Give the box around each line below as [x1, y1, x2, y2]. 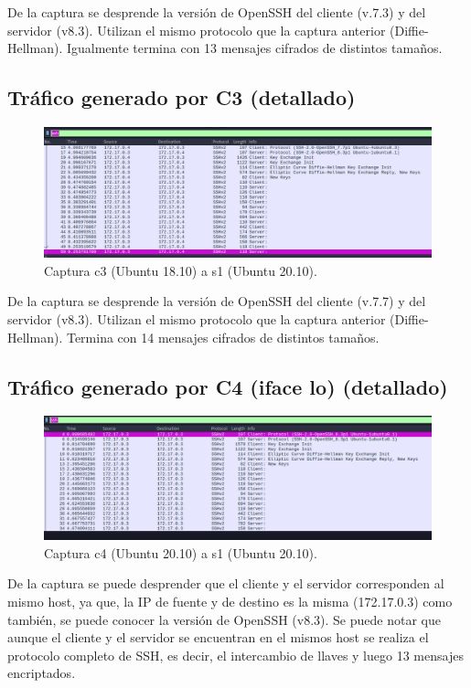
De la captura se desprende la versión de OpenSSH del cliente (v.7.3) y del [7, 3, 426, 21]
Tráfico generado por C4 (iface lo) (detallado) [7, 372, 448, 400]
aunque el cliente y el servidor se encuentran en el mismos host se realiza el [7, 628, 429, 647]
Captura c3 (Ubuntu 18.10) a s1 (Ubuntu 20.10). [44, 260, 317, 280]
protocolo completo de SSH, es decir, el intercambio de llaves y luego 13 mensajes [7, 645, 464, 664]
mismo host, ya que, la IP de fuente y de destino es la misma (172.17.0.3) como [7, 592, 453, 611]
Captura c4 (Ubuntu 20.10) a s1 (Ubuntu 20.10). [44, 543, 317, 562]
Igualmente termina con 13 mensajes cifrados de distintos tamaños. [66, 38, 443, 58]
